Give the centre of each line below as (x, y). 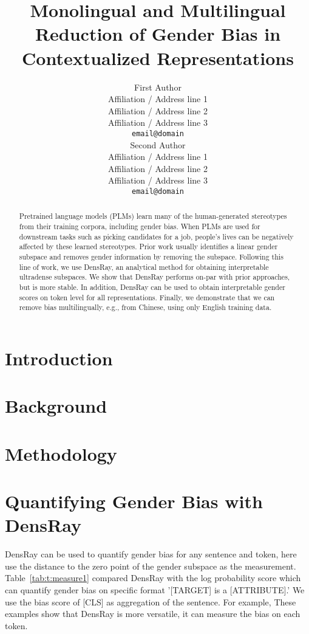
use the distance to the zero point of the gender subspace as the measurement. (151, 566)
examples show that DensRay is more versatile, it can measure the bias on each (153, 614)
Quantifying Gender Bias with (134, 501)
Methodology (61, 453)
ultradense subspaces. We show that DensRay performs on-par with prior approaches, (154, 277)
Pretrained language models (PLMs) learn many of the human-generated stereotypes (153, 216)
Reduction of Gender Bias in (158, 34)
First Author (158, 87)
